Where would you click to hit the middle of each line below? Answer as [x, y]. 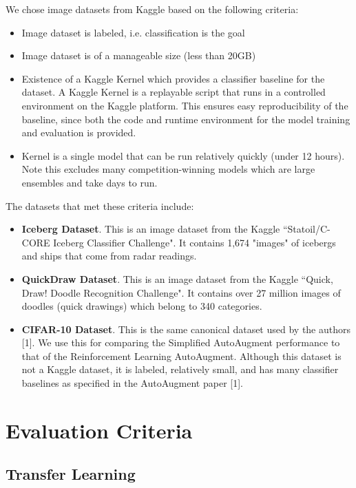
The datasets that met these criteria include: [100, 205]
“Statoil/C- [306, 229]
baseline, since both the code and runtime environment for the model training [186, 119]
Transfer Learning [71, 474]
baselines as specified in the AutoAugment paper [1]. [132, 383]
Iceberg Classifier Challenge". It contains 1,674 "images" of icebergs [195, 242]
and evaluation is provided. [79, 132]
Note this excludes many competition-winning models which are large [168, 169]
